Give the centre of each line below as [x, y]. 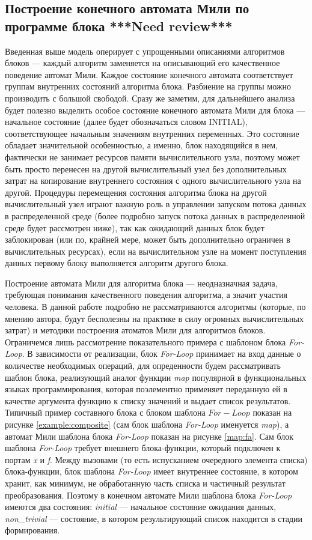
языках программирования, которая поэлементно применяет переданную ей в [146, 389]
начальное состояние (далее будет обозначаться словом [106, 122]
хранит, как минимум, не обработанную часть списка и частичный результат [145, 483]
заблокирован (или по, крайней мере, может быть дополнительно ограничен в [148, 239]
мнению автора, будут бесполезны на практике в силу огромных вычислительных [154, 318]
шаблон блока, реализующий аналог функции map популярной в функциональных [156, 377]
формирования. [32, 530]
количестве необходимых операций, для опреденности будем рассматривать [143, 366]
